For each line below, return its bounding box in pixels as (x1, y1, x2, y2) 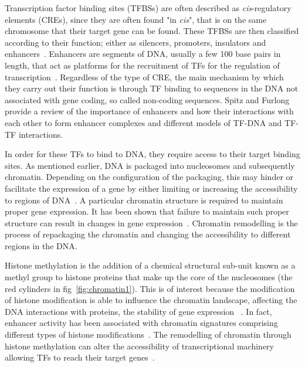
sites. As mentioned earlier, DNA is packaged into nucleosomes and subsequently (5, 159, 295, 171)
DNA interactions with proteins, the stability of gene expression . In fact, (5, 305, 272, 317)
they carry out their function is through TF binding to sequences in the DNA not (5, 82, 299, 94)
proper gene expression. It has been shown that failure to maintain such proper (5, 205, 289, 218)
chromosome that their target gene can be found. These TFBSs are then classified (5, 25, 299, 37)
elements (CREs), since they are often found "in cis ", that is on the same (5, 13, 267, 25)
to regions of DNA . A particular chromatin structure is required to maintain (5, 193, 283, 206)
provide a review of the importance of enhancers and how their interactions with (5, 105, 294, 117)
